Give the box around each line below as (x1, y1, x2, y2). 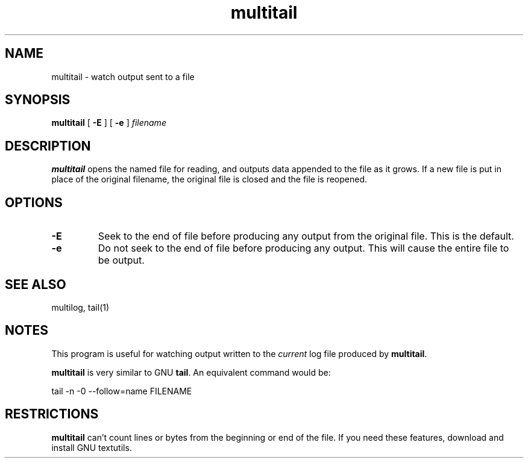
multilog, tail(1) (51, 302, 110, 312)
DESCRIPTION (5, 138, 91, 154)
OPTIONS (5, 194, 63, 210)
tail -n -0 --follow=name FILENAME (51, 385, 192, 396)
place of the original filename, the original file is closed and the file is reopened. (51, 174, 368, 185)
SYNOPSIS (5, 92, 71, 108)
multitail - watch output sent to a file (51, 71, 195, 82)
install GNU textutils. (51, 442, 132, 453)
